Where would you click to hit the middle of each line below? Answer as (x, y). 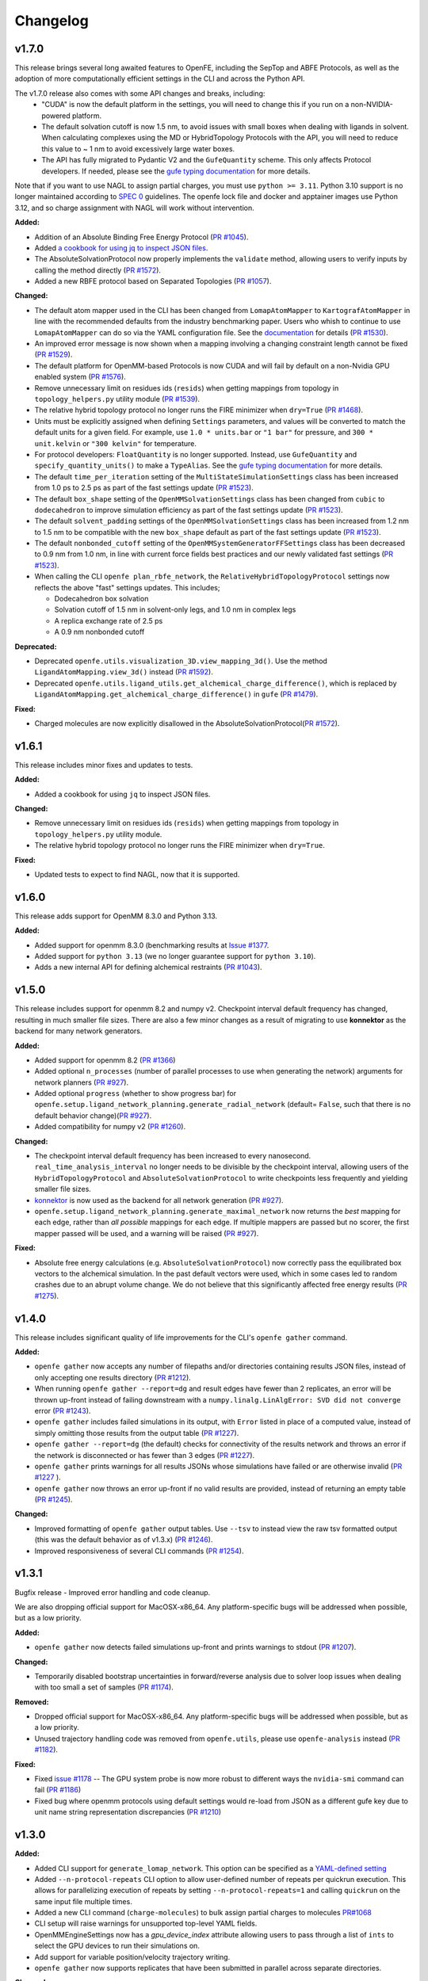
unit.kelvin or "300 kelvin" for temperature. (116, 443)
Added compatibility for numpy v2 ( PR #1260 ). (110, 1127)
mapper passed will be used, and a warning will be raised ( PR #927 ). (147, 1233)
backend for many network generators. (78, 1031)
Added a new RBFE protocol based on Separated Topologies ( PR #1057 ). (153, 281)
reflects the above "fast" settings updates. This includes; (127, 587)
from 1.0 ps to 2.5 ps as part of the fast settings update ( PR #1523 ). (144, 488)
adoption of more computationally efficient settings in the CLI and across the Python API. (160, 78)
